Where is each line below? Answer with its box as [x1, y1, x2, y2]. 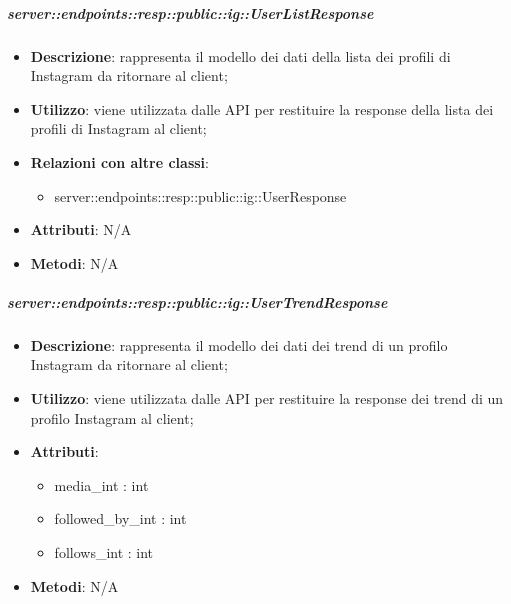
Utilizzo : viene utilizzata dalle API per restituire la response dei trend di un [30, 388, 504, 409]
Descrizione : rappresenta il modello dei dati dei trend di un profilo [30, 334, 448, 355]
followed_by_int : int [54, 508, 187, 529]
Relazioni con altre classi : [30, 151, 209, 172]
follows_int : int [54, 542, 154, 563]
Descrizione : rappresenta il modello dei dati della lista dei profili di [30, 45, 451, 66]
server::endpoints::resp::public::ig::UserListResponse [7, 2, 374, 23]
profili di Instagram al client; [30, 118, 207, 139]
